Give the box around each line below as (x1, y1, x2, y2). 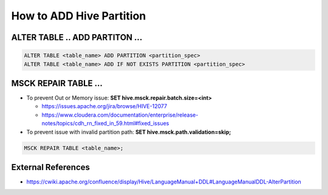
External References (11, 162, 91, 173)
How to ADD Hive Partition (11, 9, 146, 22)
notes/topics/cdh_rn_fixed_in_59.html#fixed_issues (41, 120, 169, 127)
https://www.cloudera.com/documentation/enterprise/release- (41, 111, 199, 118)
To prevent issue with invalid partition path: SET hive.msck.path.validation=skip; (26, 128, 231, 135)
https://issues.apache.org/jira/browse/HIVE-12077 (41, 103, 167, 110)
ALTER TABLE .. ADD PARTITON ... (11, 32, 143, 43)
